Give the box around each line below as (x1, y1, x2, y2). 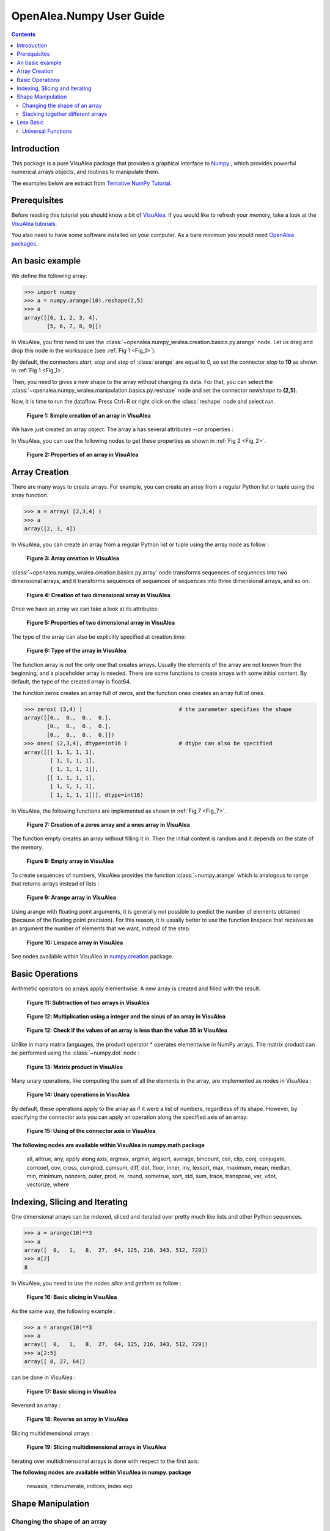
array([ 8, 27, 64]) (24, 1358, 86, 1365)
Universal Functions (22, 127, 73, 135)
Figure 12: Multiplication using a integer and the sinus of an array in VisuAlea (26, 1012, 226, 1020)
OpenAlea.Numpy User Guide (11, 9, 165, 23)
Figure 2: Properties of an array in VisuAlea (26, 451, 139, 458)
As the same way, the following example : (11, 1307, 116, 1315)
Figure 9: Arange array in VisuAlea (26, 894, 116, 901)
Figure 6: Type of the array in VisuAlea (26, 647, 127, 655)
